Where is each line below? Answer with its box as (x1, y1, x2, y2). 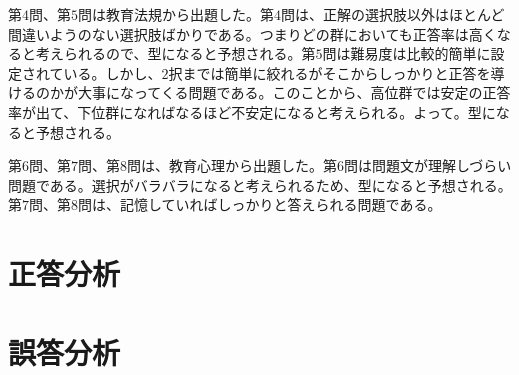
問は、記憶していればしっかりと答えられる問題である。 (78, 194, 442, 215)
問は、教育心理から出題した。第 (127, 155, 337, 176)
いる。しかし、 (63, 62, 162, 83)
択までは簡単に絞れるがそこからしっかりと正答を (168, 62, 491, 83)
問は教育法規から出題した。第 (78, 4, 274, 24)
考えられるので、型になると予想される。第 (35, 43, 316, 64)
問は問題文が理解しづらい (344, 155, 512, 176)
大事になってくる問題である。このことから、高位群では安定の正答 (77, 82, 511, 103)
